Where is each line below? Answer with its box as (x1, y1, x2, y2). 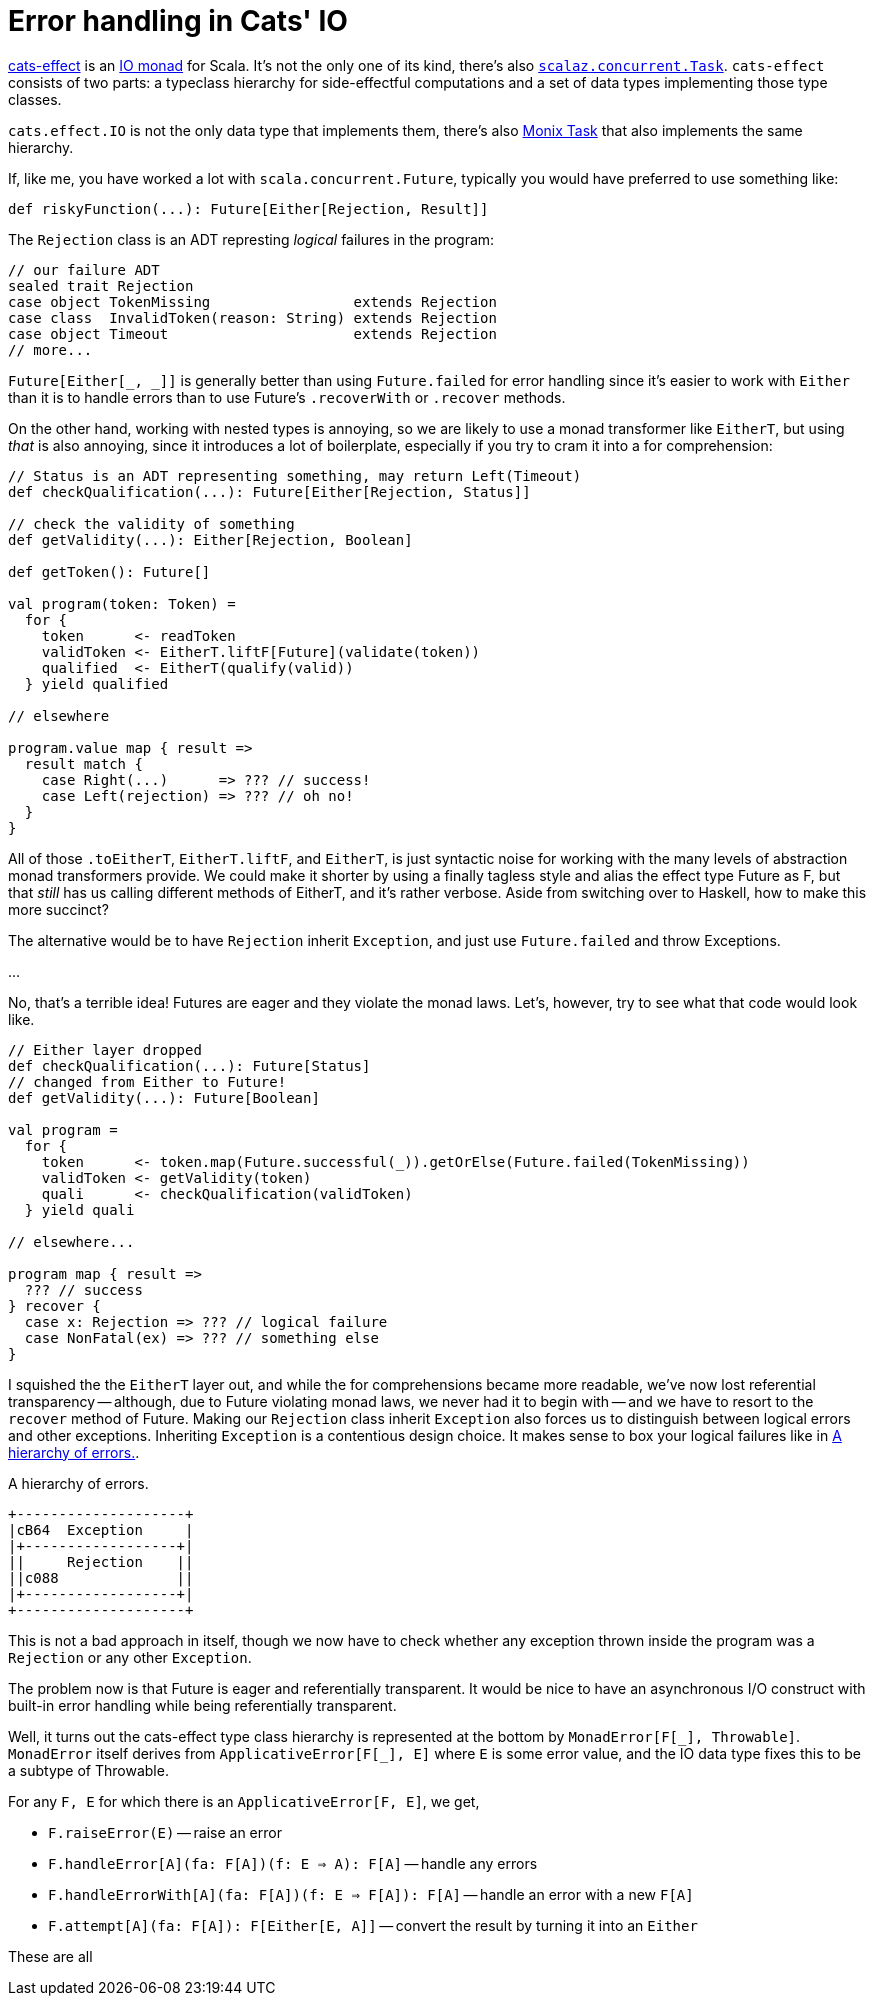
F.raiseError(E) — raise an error (48, 1823, 282, 1841)
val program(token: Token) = (8, 595, 236, 612)
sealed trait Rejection (8, 277, 194, 294)
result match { (24, 755, 143, 772)
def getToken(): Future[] (8, 563, 211, 580)
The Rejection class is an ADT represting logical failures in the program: (8, 230, 495, 248)
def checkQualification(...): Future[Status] (8, 1057, 371, 1074)
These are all (8, 1947, 93, 1965)
